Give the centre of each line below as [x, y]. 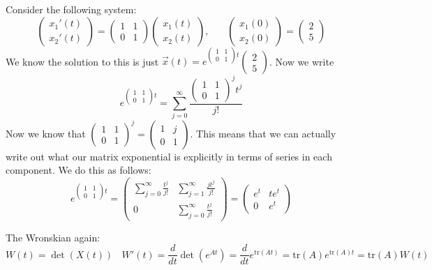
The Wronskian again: [53, 237]
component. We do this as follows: [79, 170]
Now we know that [46, 133]
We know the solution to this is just [82, 61]
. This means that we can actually [263, 133]
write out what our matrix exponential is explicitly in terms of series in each [169, 156]
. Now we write [301, 61]
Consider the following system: [71, 9]
